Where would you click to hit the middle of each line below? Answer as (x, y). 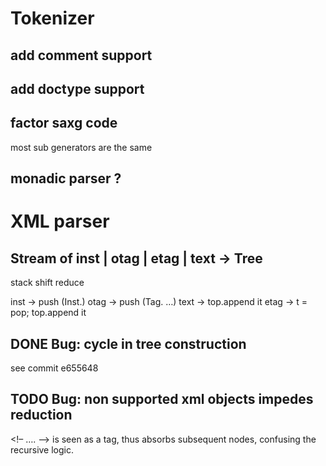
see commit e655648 (54, 368)
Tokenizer (52, 18)
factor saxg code (64, 123)
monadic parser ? (66, 178)
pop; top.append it (48, 313)
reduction (41, 415)
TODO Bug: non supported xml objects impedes (162, 399)
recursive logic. (42, 449)
